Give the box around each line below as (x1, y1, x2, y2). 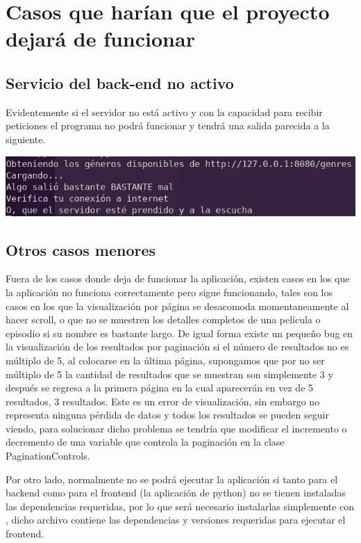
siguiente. (6, 131, 46, 146)
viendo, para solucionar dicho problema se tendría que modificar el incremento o (6, 421, 347, 435)
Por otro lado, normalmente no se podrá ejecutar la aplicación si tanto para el (6, 471, 338, 486)
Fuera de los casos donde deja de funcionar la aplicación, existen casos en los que (6, 271, 350, 286)
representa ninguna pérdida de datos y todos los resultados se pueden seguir (6, 407, 329, 422)
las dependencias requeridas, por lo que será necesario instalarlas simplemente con (6, 499, 355, 513)
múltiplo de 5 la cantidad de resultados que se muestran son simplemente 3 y (6, 366, 333, 381)
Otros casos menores (6, 238, 156, 260)
